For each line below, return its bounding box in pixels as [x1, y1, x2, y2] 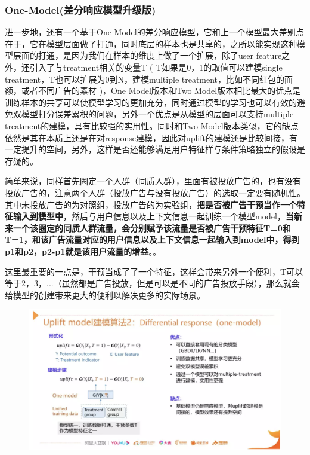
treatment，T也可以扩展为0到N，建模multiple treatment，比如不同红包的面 [5, 72, 293, 85]
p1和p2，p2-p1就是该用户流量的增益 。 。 [5, 245, 162, 257]
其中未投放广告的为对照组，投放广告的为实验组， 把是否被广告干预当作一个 [5, 198, 297, 210]
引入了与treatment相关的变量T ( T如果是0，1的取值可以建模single [29, 61, 283, 73]
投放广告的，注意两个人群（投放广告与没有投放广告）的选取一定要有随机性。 [5, 186, 305, 199]
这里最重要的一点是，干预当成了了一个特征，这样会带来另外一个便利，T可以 [5, 265, 303, 277]
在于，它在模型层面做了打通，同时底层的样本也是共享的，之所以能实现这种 [5, 37, 297, 50]
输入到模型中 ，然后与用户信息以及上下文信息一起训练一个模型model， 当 [13, 210, 294, 222]
